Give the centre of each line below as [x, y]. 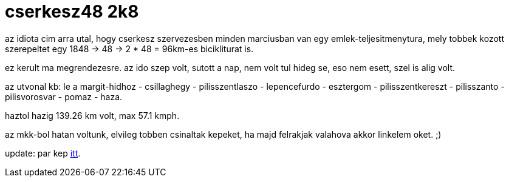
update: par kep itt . [43, 153]
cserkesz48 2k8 [72, 12]
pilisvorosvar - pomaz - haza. [64, 96]
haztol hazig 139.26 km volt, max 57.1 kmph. [92, 115]
